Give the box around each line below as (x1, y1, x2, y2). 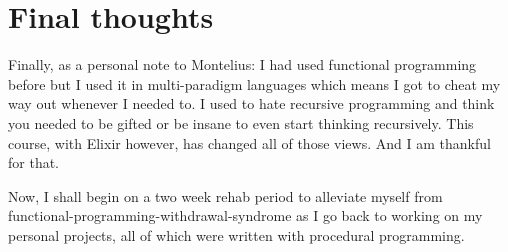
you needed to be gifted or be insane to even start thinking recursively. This (8, 112, 474, 133)
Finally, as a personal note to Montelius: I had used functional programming (8, 54, 477, 75)
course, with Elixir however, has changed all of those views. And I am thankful (8, 132, 491, 153)
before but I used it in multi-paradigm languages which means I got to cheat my (8, 73, 501, 94)
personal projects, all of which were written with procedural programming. (8, 224, 465, 245)
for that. (8, 152, 60, 173)
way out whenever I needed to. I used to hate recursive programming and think (8, 93, 495, 114)
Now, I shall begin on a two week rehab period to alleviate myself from (8, 185, 443, 206)
